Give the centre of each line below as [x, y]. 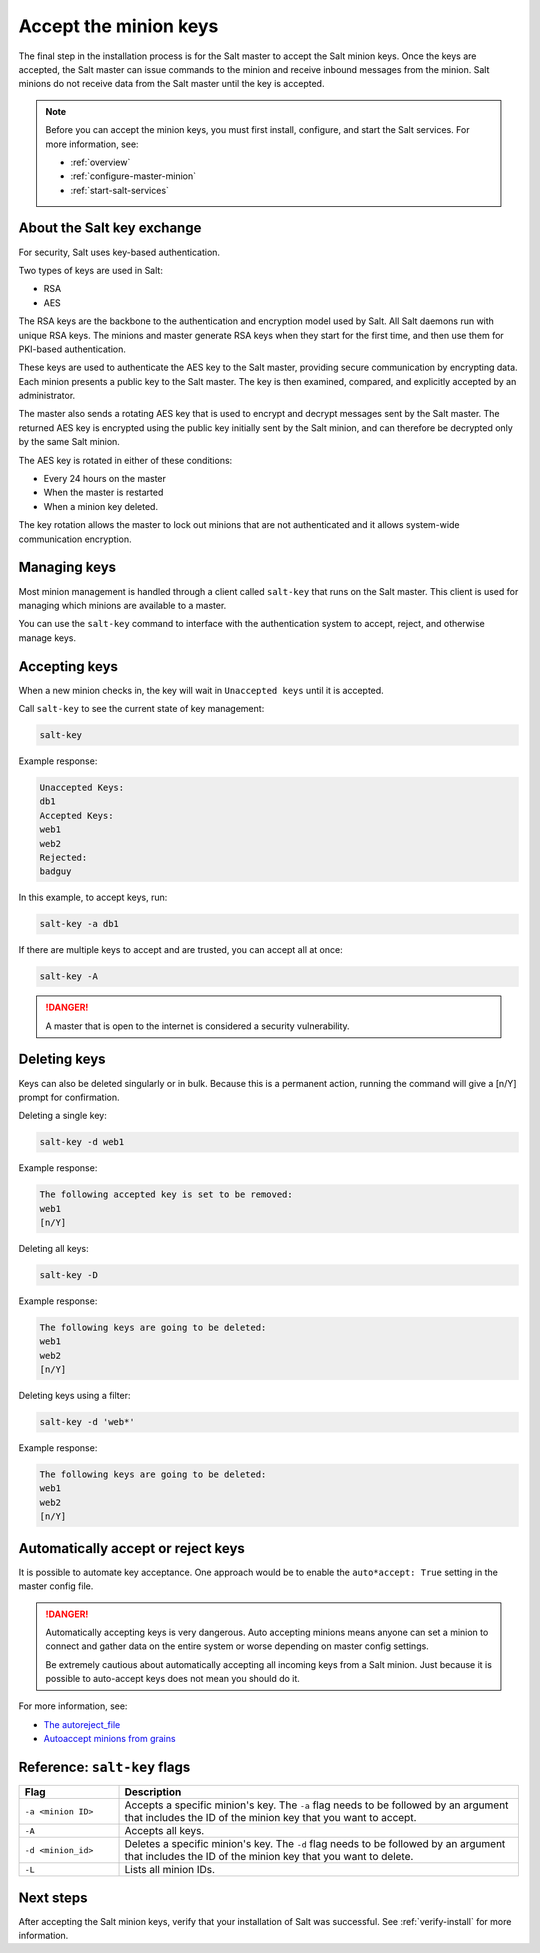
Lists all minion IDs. [169, 1870]
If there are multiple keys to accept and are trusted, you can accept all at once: [181, 950]
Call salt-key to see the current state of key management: [141, 708]
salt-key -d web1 [82, 1142]
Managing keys [67, 567]
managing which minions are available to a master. [122, 605]
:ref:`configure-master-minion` [133, 176]
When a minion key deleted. [101, 506]
